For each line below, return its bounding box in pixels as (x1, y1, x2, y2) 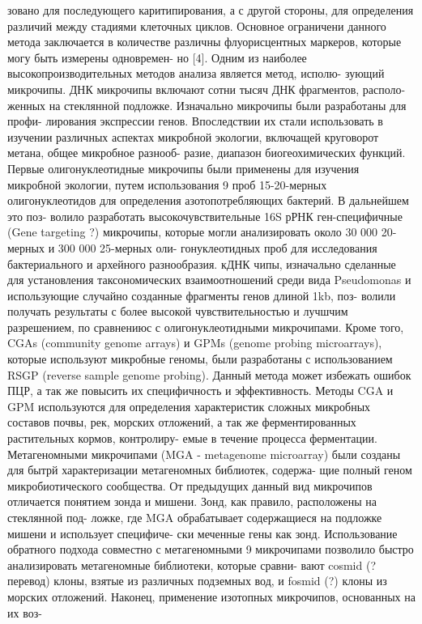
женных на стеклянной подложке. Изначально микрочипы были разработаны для (7, 96, 407, 113)
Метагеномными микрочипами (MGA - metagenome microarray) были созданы (7, 445, 401, 462)
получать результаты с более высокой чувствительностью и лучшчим (7, 303, 348, 320)
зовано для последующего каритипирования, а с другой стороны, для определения (7, 2, 414, 18)
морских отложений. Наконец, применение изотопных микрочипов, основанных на (7, 588, 416, 605)
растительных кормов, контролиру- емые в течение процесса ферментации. (7, 430, 377, 447)
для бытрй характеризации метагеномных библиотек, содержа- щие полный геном (7, 461, 412, 478)
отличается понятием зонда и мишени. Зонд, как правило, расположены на (7, 493, 377, 510)
